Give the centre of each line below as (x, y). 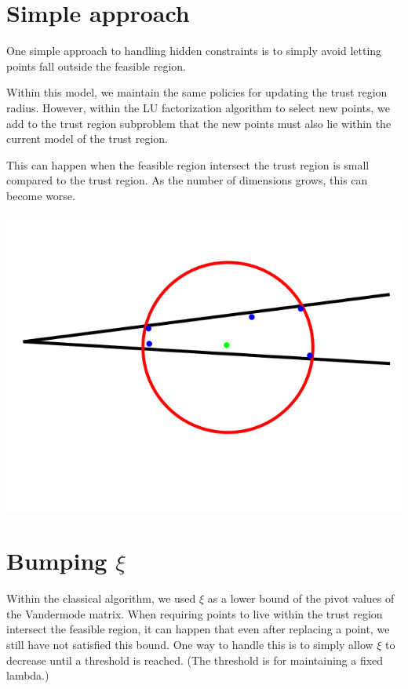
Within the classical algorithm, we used (101, 598)
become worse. (41, 195)
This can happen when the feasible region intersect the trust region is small (188, 164)
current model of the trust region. (87, 139)
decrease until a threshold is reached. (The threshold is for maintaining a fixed (195, 660)
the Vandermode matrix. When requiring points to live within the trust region (195, 613)
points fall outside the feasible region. (96, 66)
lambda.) (28, 675)
